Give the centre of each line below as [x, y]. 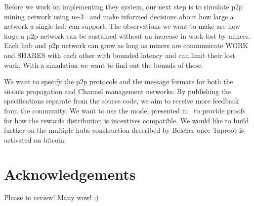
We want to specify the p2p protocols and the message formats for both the [119, 81]
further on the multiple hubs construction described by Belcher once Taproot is [124, 130]
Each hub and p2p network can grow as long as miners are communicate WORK [126, 45]
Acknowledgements [70, 174]
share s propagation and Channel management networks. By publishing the [118, 91]
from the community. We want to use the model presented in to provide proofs [125, 110]
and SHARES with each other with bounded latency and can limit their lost [120, 55]
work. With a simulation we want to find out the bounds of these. [104, 65]
